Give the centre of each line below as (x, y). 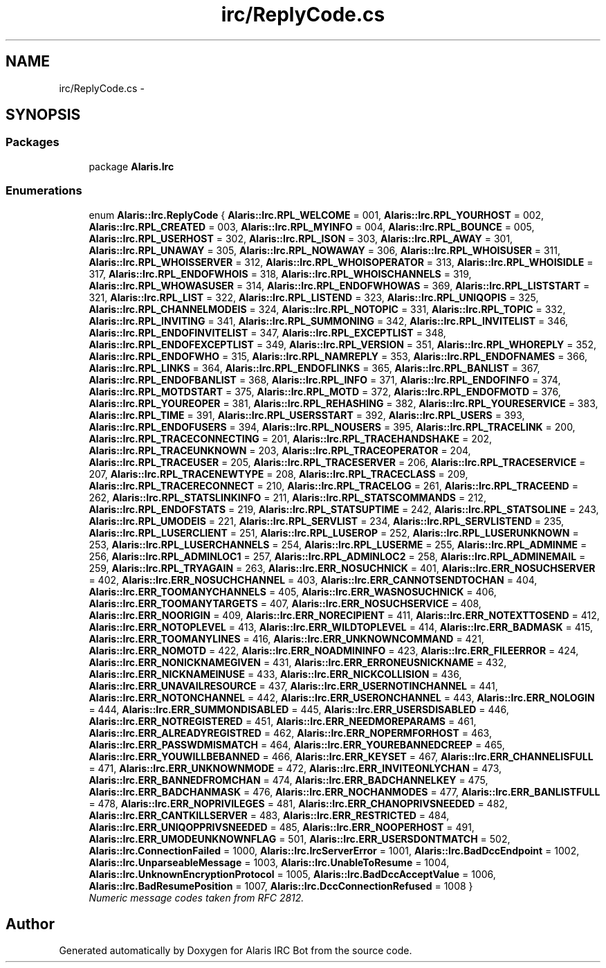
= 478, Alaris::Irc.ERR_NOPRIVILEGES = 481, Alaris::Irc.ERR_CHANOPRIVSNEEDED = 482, (298, 803)
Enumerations (44, 191)
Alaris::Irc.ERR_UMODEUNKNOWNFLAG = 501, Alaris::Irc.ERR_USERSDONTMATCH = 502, (300, 839)
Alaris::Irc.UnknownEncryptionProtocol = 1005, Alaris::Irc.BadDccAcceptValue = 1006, (292, 874)
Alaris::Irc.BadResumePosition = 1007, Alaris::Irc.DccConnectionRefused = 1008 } (281, 886)
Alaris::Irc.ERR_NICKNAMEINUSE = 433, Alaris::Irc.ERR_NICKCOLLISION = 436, (275, 674)
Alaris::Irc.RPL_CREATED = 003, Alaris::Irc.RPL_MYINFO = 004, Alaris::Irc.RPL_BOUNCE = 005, (312, 226)
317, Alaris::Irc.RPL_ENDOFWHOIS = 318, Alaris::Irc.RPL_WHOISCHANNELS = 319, (280, 274)
